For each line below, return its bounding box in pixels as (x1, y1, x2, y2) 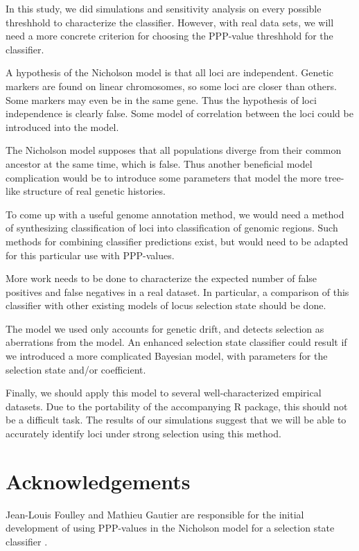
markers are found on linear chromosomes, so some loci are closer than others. (6, 78, 337, 93)
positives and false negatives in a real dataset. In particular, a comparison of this (6, 284, 349, 299)
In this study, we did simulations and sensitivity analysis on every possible (6, 1, 322, 15)
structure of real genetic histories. (23, 184, 166, 198)
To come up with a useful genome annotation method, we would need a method (6, 207, 344, 221)
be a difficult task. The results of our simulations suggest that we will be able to (6, 412, 347, 427)
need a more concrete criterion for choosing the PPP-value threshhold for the (6, 28, 333, 43)
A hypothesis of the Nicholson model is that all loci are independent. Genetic (6, 65, 333, 80)
